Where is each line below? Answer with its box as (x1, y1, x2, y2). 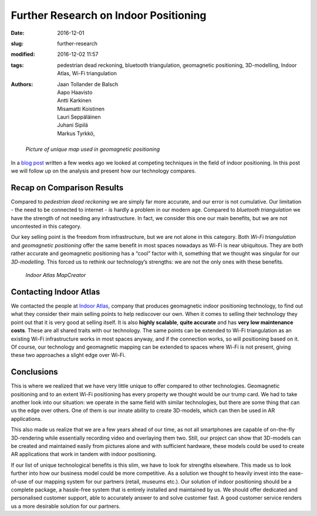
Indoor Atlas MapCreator (25, 272, 86, 279)
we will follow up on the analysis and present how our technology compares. (11, 167, 197, 174)
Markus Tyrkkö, (57, 130, 95, 137)
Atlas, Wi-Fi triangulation (57, 70, 117, 77)
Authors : (11, 80, 33, 87)
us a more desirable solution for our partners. (11, 502, 120, 510)
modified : (11, 50, 35, 58)
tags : (11, 62, 24, 69)
